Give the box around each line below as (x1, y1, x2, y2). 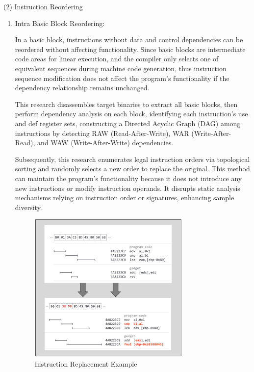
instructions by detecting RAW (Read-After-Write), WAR (15, 128, 189, 138)
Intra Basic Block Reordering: (15, 18, 105, 28)
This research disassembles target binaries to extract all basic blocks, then (15, 99, 238, 109)
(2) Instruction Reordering (3, 1, 83, 11)
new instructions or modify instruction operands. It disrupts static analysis (15, 183, 240, 193)
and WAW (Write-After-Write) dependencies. (37, 137, 174, 148)
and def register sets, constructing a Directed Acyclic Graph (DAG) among (15, 118, 241, 128)
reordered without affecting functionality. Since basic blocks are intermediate (15, 44, 246, 54)
